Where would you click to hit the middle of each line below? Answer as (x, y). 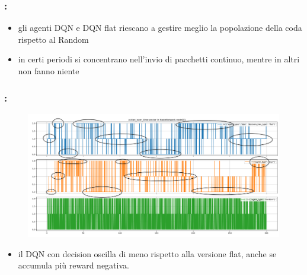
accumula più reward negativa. (73, 265)
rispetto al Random (53, 39)
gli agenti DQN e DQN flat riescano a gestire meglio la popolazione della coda (160, 28)
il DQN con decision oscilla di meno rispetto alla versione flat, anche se (147, 253)
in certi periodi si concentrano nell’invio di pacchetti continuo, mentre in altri (159, 59)
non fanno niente (49, 71)
